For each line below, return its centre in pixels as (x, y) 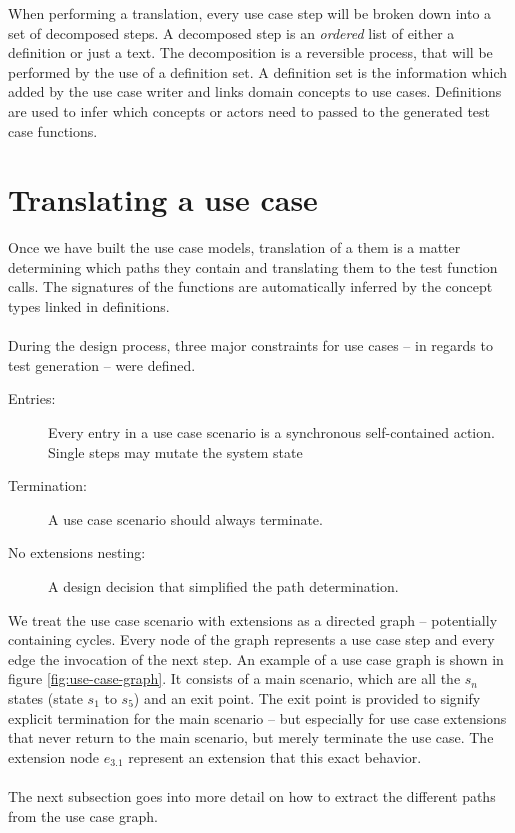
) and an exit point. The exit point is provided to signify (307, 697)
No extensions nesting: (77, 552)
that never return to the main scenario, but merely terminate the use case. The (251, 737)
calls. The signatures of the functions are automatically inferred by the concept (250, 286)
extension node (54, 756)
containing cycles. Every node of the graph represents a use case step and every (251, 639)
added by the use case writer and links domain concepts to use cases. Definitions (255, 91)
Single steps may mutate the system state (175, 451)
